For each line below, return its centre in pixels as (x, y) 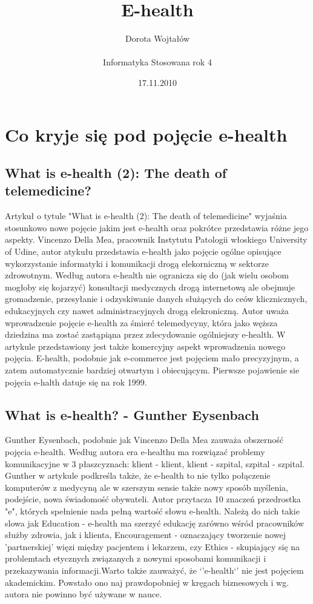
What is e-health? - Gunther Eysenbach (132, 414)
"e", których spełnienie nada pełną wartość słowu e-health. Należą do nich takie (152, 510)
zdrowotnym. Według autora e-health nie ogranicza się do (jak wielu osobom (147, 275)
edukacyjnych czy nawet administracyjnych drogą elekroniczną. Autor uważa (147, 311)
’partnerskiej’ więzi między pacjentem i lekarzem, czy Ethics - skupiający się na (153, 546)
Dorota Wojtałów (157, 38)
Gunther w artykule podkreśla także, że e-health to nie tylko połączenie (138, 475)
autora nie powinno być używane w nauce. (84, 594)
